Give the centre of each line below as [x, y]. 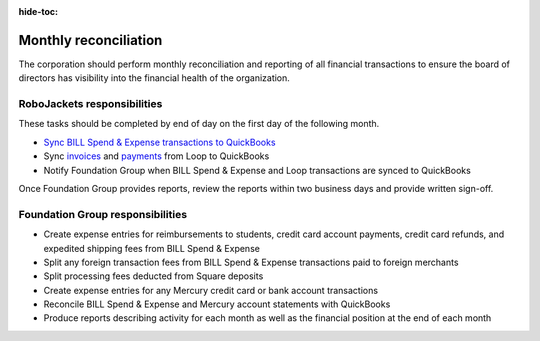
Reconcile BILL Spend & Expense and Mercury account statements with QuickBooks [217, 304]
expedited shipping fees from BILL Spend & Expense [151, 248]
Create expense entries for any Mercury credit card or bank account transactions [211, 290]
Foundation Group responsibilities [103, 214]
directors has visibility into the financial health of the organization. [154, 78]
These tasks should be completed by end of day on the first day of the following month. [199, 124]
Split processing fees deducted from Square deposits [153, 276]
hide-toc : [38, 11]
